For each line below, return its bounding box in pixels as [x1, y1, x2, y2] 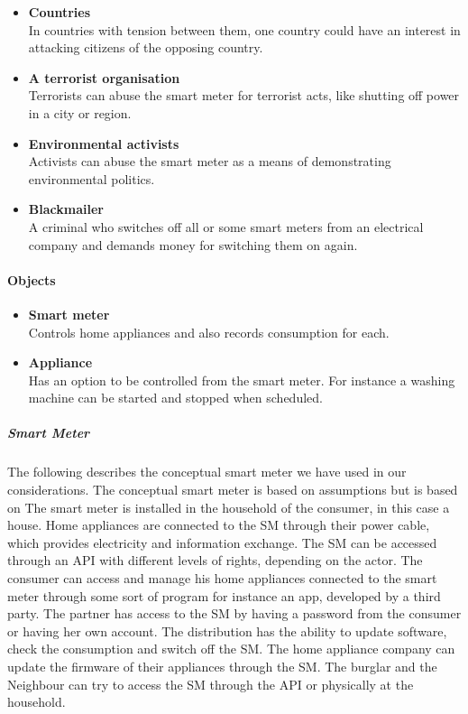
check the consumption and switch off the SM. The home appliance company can [7, 639, 455, 658]
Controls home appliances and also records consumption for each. [28, 322, 390, 341]
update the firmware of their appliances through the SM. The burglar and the [7, 656, 437, 675]
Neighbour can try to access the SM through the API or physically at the [7, 674, 414, 693]
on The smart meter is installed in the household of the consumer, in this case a [7, 497, 450, 516]
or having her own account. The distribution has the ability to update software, [7, 621, 447, 640]
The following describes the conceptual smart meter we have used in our [7, 462, 407, 481]
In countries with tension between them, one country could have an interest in [28, 20, 461, 39]
